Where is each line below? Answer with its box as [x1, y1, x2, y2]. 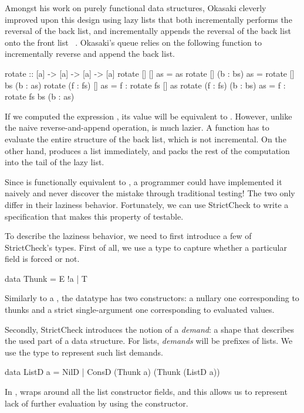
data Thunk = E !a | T [5, 272, 87, 284]
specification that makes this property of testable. [5, 210, 184, 222]
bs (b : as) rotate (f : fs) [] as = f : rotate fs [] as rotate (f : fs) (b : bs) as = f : [5, 78, 286, 91]
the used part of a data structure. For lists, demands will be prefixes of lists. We [5, 335, 293, 347]
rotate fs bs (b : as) [5, 90, 75, 103]
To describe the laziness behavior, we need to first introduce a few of [5, 230, 252, 242]
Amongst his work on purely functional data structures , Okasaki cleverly [5, 2, 266, 13]
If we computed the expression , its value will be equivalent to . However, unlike [5, 110, 292, 122]
